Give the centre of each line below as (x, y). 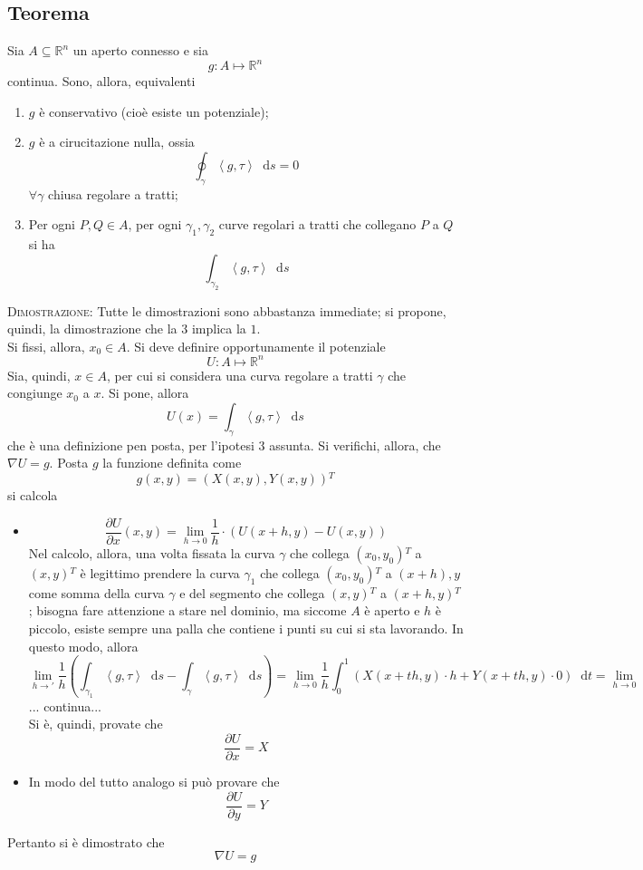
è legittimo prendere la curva (160, 572)
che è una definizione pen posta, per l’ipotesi (131, 445)
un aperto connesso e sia (140, 50)
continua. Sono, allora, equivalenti (101, 81)
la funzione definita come (172, 463)
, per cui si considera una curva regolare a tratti (240, 375)
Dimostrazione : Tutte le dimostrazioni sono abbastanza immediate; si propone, (227, 310)
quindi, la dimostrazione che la (92, 329)
